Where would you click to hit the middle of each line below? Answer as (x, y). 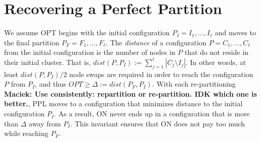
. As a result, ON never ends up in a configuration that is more (152, 114)
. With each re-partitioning (194, 84)
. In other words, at (216, 62)
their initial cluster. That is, (48, 62)
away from (45, 123)
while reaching (26, 133)
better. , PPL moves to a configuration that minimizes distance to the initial (123, 103)
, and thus (50, 84)
